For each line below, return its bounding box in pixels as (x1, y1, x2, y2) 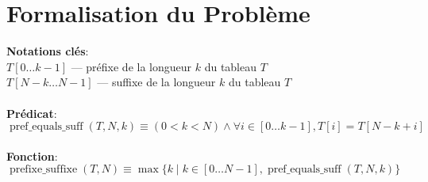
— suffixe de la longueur (97, 74, 216, 90)
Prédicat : (6, 104, 57, 121)
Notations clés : (6, 43, 89, 59)
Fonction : (6, 147, 58, 164)
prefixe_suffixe (9, 164, 78, 176)
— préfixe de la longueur (71, 58, 192, 74)
